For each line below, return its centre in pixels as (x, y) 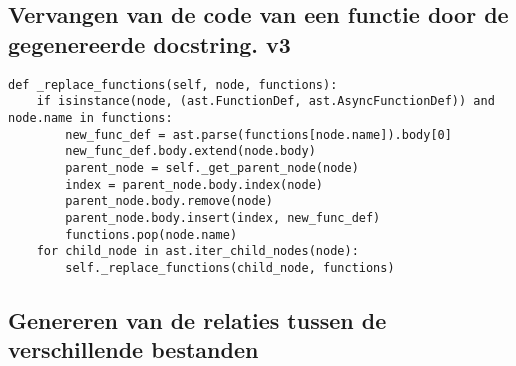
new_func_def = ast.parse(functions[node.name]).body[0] (258, 134)
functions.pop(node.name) (151, 234)
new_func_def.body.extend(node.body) (190, 151)
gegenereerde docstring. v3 (149, 43)
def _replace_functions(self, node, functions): (173, 84)
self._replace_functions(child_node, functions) (230, 267)
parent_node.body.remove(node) (169, 201)
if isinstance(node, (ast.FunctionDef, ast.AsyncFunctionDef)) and (265, 101)
